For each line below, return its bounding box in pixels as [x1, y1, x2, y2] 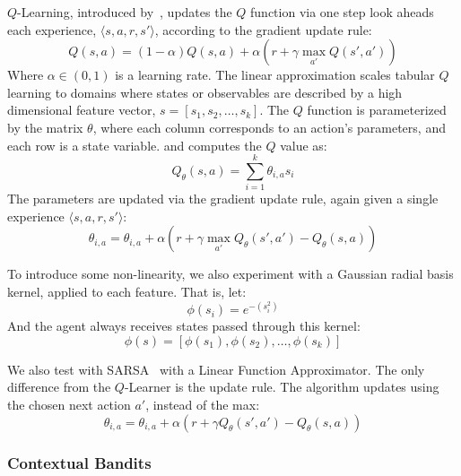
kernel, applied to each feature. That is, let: [7, 282, 247, 301]
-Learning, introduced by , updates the [17, 3, 232, 21]
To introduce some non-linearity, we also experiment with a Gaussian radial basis [7, 264, 454, 283]
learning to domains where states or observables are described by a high [7, 82, 403, 101]
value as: [280, 135, 327, 154]
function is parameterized [307, 100, 447, 119]
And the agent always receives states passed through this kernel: [7, 316, 361, 335]
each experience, [7, 20, 97, 39]
